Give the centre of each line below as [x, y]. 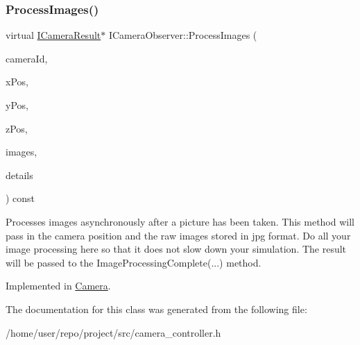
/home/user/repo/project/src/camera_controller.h [113, 332]
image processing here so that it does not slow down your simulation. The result [176, 249]
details [19, 175]
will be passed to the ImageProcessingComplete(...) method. [134, 262]
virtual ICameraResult [53, 35]
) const [20, 198]
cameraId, [27, 58]
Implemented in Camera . [58, 286]
